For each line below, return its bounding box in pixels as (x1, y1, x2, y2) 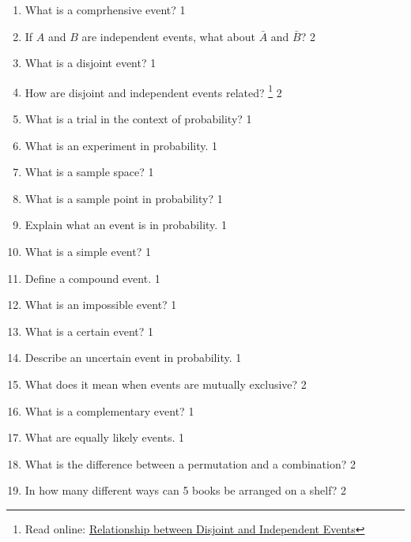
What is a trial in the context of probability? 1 (25, 111, 252, 127)
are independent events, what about (81, 28, 255, 44)
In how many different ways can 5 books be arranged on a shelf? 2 (25, 482, 347, 499)
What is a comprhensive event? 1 (25, 2, 186, 17)
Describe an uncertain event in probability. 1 (25, 349, 242, 366)
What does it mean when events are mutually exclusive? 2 (25, 375, 307, 392)
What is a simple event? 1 (25, 243, 151, 259)
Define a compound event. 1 (25, 269, 160, 286)
